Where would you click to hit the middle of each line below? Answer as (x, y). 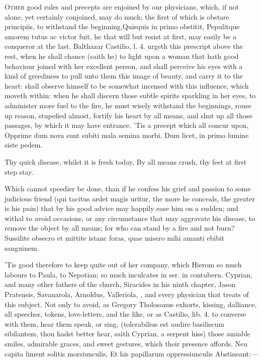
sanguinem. (22, 247)
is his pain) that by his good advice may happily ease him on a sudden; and (121, 208)
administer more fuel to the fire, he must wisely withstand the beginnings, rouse (128, 105)
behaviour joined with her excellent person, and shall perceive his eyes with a (124, 66)
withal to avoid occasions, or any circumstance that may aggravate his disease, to (130, 218)
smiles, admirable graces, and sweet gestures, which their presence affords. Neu (126, 343)
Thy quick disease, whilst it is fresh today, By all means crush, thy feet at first (126, 161)
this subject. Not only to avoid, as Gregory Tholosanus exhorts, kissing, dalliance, (131, 304)
